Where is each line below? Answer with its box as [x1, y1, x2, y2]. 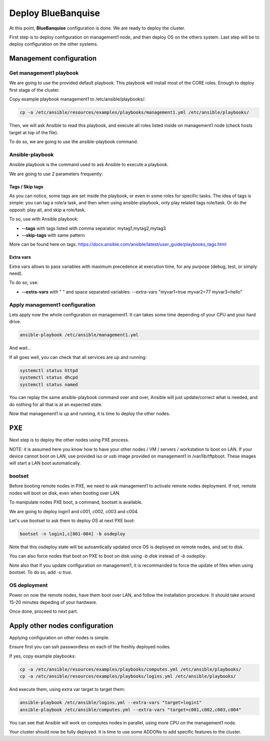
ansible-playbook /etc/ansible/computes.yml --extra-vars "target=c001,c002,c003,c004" [19, 706, 241, 712]
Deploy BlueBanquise [9, 8, 100, 19]
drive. [9, 318, 21, 325]
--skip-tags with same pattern [21, 232, 85, 238]
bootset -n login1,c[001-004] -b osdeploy [19, 531, 125, 537]
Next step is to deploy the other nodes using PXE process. [9, 437, 129, 443]
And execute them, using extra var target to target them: [9, 686, 125, 692]
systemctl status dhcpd [19, 375, 78, 381]
